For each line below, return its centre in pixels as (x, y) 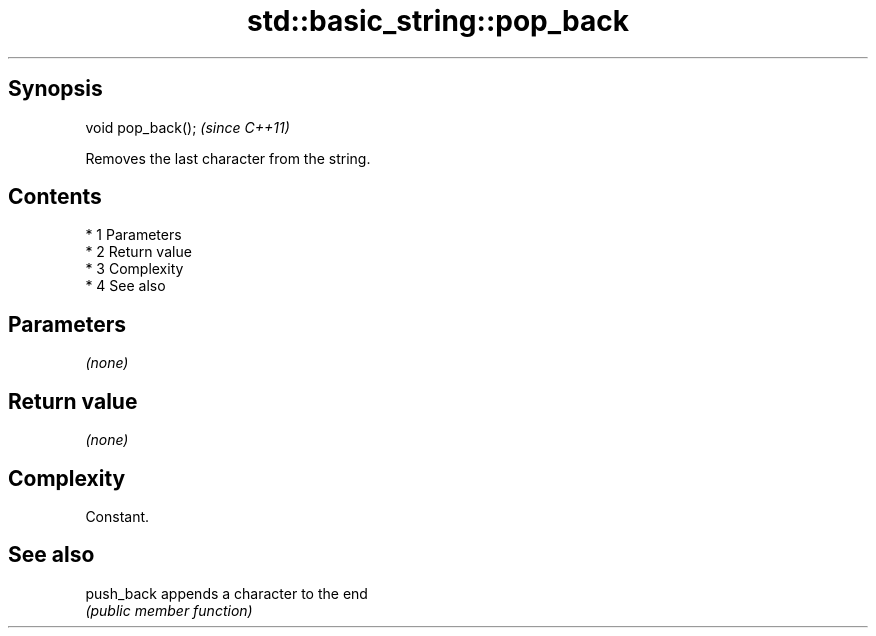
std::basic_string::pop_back (438, 21)
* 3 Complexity (134, 269)
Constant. (117, 516)
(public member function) (169, 610)
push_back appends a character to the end (226, 593)
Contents (55, 197)
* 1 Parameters (133, 235)
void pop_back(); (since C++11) (187, 127)
